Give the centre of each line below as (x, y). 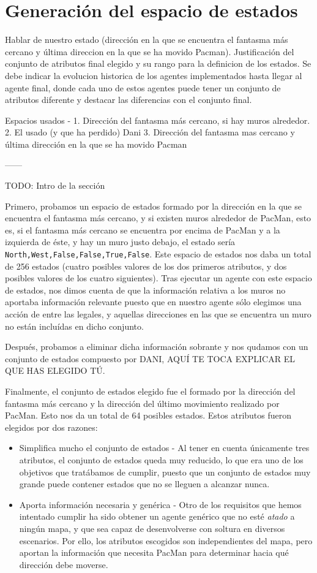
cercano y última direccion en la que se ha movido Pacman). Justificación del (150, 51)
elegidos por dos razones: (51, 427)
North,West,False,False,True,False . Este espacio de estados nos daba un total (158, 254)
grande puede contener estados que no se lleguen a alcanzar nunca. (144, 484)
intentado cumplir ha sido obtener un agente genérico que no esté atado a (157, 516)
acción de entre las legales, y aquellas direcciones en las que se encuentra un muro (158, 314)
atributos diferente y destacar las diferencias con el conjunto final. (129, 100)
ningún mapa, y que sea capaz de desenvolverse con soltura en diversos (152, 528)
